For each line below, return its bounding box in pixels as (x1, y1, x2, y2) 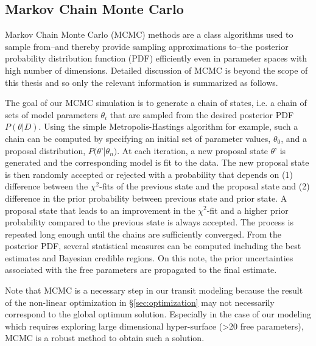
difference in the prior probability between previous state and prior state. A (5, 191, 287, 204)
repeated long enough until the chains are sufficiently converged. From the (5, 227, 281, 240)
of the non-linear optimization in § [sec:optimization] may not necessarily (5, 295, 275, 308)
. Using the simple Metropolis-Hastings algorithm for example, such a (38, 120, 298, 133)
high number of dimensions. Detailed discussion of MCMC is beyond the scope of (5, 63, 308, 76)
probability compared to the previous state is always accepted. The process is (5, 216, 293, 228)
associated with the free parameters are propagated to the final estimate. (5, 263, 277, 276)
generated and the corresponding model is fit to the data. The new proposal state (5, 156, 309, 169)
